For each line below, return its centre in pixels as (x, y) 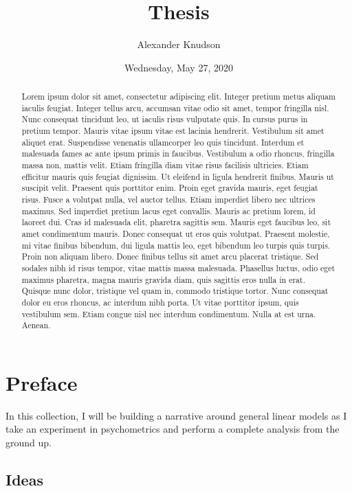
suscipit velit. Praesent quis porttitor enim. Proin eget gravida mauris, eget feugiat (170, 188)
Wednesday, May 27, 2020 (179, 67)
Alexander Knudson (179, 44)
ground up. (29, 443)
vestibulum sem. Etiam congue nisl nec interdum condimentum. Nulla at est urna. (169, 313)
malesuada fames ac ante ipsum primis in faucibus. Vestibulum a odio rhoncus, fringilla (178, 153)
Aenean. (36, 325)
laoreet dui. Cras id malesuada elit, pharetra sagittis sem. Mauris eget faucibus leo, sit (176, 222)
